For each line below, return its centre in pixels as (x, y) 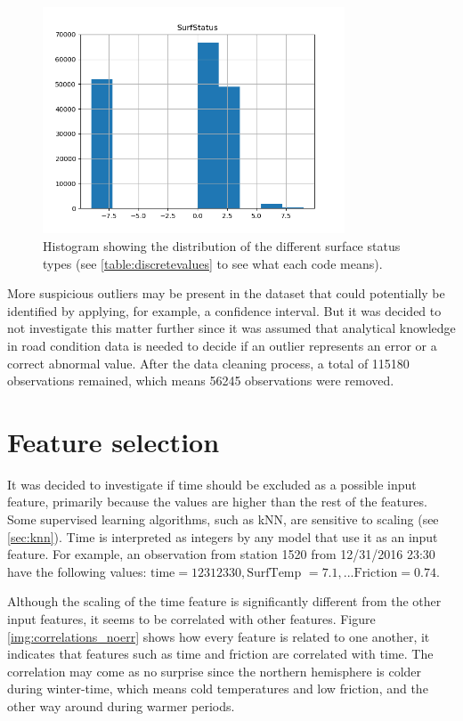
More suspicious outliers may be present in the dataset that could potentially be (226, 293)
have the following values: (77, 571)
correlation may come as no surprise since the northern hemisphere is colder (215, 671)
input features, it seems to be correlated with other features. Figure (191, 619)
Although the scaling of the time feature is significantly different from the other (224, 601)
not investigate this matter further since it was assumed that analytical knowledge (231, 328)
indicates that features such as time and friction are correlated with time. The (220, 654)
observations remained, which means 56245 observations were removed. (201, 381)
